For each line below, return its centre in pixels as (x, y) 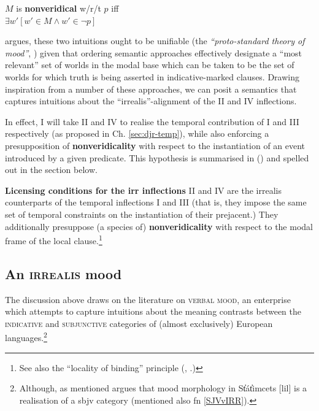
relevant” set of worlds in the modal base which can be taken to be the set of (150, 65)
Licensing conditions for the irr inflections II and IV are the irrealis (143, 190)
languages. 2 (26, 336)
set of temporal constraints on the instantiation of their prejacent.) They (142, 214)
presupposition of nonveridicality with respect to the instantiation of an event (155, 145)
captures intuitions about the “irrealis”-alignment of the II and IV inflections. (151, 101)
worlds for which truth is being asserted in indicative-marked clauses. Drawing (152, 76)
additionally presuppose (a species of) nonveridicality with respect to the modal (159, 226)
